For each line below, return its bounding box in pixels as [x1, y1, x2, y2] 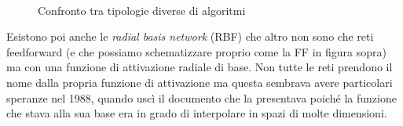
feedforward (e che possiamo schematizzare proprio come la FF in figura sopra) [6, 43, 387, 59]
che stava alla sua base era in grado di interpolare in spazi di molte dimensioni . [6, 105, 387, 121]
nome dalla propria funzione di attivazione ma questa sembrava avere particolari [6, 74, 393, 90]
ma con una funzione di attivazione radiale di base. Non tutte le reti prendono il [6, 59, 393, 75]
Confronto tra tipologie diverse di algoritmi [38, 2, 246, 18]
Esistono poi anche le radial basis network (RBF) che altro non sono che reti [6, 28, 374, 45]
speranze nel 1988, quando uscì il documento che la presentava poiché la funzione [6, 89, 397, 106]
